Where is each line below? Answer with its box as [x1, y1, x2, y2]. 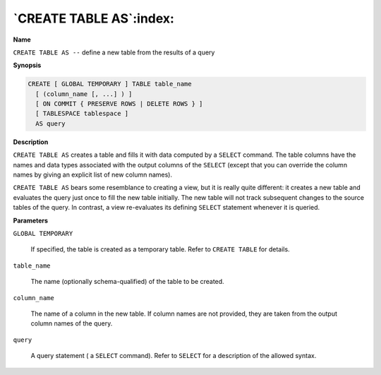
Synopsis [13, 61, 42, 70]
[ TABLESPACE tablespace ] [35, 109, 129, 118]
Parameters [13, 216, 49, 225]
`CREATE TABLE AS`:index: [13, 11, 174, 26]
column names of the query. [30, 319, 113, 328]
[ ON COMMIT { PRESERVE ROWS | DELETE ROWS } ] [35, 100, 203, 108]
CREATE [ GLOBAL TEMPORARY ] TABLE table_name [28, 80, 192, 88]
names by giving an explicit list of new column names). [13, 170, 173, 179]
